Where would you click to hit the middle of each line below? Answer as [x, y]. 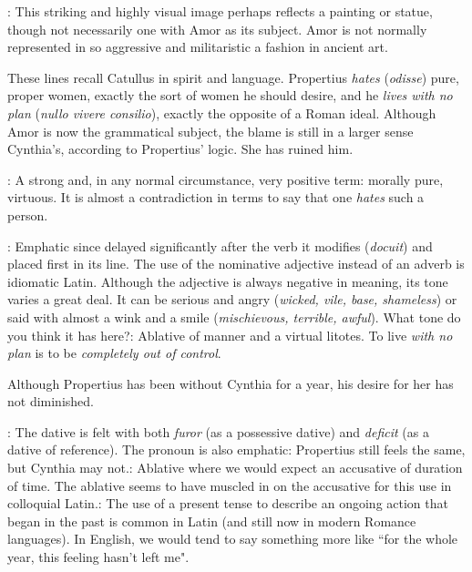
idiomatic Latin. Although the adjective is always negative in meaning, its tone [228, 281]
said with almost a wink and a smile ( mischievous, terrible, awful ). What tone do [234, 317]
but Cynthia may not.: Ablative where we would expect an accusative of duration [235, 468]
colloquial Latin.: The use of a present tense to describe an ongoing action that [228, 503]
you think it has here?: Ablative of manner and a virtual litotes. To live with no [230, 335]
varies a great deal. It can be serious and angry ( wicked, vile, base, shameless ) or [232, 299]
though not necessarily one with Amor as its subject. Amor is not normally [217, 29]
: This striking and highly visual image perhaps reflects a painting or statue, [220, 11]
